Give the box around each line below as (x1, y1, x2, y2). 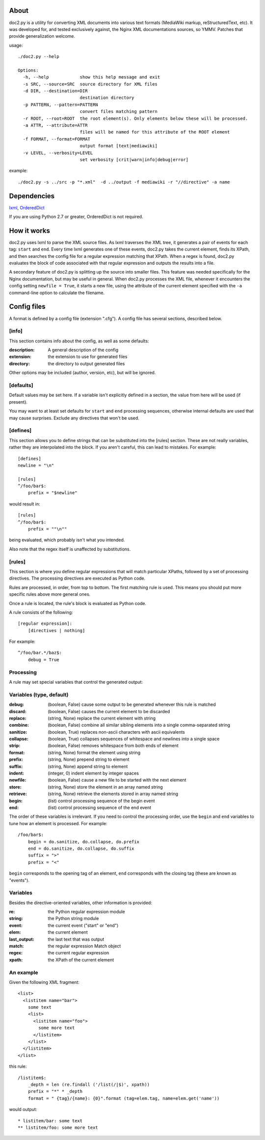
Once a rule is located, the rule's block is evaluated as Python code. (9, 600, 147, 606)
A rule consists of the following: (9, 609, 73, 615)
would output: (9, 1107, 37, 1112)
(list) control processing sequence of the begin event (48, 798, 155, 804)
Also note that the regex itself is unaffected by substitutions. (9, 546, 131, 552)
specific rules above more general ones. (9, 591, 91, 597)
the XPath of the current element (48, 957, 114, 963)
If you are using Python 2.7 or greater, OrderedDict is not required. (9, 214, 143, 220)
